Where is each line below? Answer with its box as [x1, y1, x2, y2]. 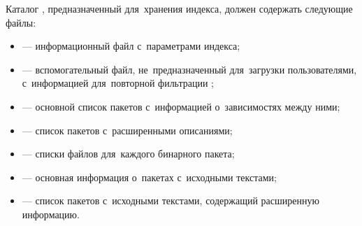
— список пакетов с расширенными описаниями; [22, 122, 233, 137]
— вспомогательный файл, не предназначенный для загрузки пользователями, [22, 62, 357, 76]
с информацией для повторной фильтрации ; [22, 76, 215, 90]
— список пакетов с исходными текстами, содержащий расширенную [22, 193, 319, 208]
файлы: [6, 15, 36, 29]
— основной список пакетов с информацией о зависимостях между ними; [22, 99, 340, 113]
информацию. [22, 206, 80, 221]
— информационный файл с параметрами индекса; [22, 38, 240, 53]
